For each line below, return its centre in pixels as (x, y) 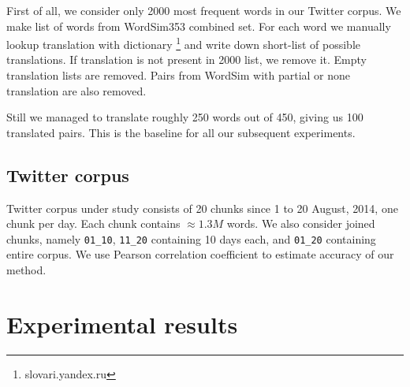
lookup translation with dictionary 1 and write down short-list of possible (184, 43)
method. (26, 270)
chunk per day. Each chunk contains (93, 223)
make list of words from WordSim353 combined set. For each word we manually (199, 26)
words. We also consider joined (301, 223)
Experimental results (122, 324)
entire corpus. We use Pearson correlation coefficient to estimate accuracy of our (200, 254)
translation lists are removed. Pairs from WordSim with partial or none (179, 75)
